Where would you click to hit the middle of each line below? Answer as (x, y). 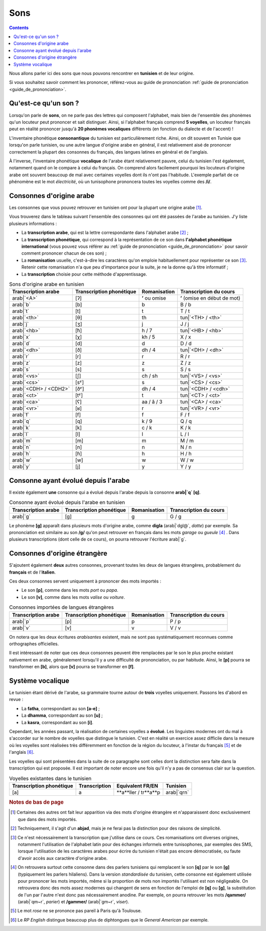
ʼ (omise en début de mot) (210, 298)
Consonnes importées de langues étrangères (62, 607)
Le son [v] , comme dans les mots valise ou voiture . (73, 597)
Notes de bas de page (36, 802)
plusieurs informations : (33, 223)
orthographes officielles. (34, 644)
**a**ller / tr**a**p (138, 792)
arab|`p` (21, 621)
